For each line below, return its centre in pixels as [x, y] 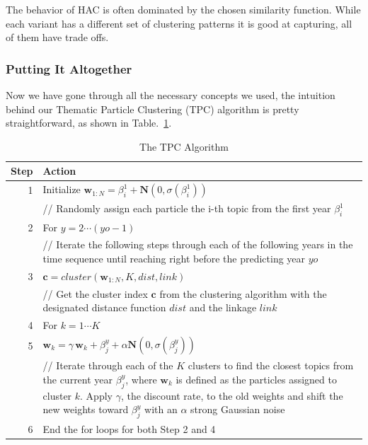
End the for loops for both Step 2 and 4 [129, 429]
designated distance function [104, 307]
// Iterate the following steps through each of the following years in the [198, 244]
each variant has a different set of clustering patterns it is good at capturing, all [179, 23]
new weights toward [86, 409]
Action [59, 171]
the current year [78, 379]
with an [161, 409]
